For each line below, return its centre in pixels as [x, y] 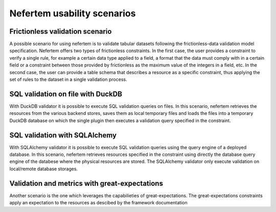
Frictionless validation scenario [61, 31]
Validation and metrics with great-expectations [86, 183]
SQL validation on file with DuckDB [66, 94]
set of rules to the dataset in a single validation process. [68, 80]
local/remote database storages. [44, 169]
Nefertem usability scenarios [73, 13]
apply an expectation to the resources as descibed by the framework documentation [98, 203]
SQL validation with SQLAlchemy [63, 135]
